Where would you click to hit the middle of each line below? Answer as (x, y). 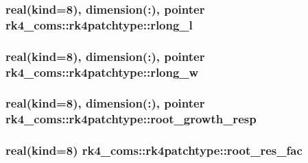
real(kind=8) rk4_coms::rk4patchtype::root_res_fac (154, 150)
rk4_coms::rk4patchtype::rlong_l (99, 24)
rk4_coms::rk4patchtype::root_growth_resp (131, 119)
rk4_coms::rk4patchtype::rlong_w (102, 72)
